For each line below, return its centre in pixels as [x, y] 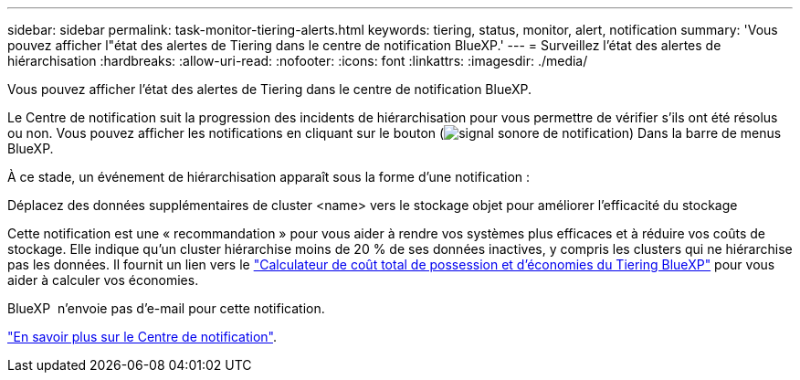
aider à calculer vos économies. [103, 280]
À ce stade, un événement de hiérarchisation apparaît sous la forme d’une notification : [269, 177]
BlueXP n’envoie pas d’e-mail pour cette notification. [166, 308]
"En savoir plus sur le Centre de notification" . [142, 337]
